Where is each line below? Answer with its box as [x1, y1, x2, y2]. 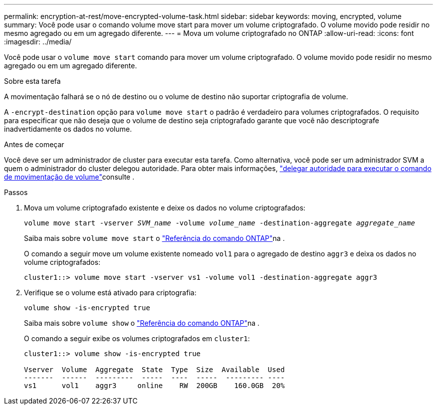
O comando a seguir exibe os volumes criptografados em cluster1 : [24, 334, 250, 343]
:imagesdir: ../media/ [4, 37, 72, 46]
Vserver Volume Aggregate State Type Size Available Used [24, 366, 285, 374]
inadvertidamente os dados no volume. [4, 125, 132, 133]
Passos [4, 188, 28, 197]
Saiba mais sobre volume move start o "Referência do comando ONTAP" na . [24, 234, 285, 242]
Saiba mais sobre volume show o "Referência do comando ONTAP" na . [24, 319, 260, 327]
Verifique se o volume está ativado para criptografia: [24, 288, 197, 297]
